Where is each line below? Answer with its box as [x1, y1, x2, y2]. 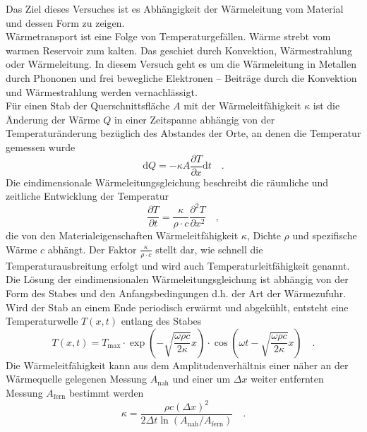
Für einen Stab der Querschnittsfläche [6, 98, 170, 113]
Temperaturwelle [6, 313, 78, 328]
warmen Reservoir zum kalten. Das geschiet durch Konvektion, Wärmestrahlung [6, 42, 352, 57]
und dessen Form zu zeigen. [6, 15, 125, 30]
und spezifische [292, 228, 357, 243]
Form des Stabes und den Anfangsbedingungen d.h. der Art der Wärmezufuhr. [6, 285, 347, 300]
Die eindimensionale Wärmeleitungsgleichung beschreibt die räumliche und [6, 174, 329, 189]
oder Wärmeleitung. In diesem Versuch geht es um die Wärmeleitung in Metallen [6, 56, 356, 71]
